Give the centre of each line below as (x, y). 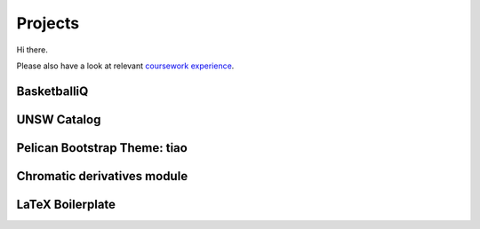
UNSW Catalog (59, 119)
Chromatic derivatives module (102, 176)
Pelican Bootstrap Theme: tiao (102, 148)
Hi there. (32, 50)
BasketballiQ (52, 91)
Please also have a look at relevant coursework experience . (125, 66)
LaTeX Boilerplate (66, 204)
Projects (48, 23)
